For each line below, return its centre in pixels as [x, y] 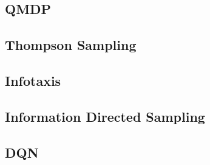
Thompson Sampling [71, 45]
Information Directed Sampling [105, 116]
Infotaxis [33, 80]
